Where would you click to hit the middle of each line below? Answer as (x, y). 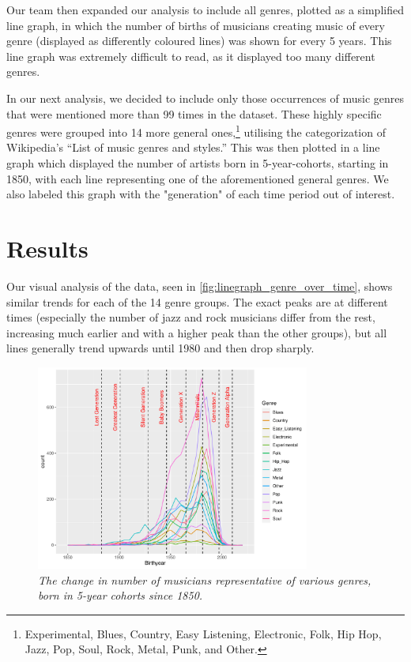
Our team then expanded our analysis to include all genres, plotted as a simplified (205, 9)
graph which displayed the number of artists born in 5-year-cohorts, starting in (198, 163)
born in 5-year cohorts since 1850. (121, 595)
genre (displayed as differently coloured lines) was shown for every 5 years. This (199, 41)
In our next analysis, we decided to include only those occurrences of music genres (205, 98)
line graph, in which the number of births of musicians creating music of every (196, 25)
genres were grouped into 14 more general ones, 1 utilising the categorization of (196, 131)
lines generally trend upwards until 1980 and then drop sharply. (160, 348)
